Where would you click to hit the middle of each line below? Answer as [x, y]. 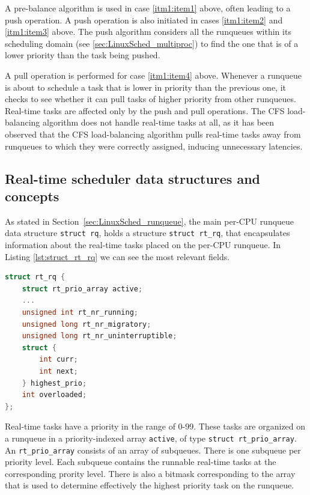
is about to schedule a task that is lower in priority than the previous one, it [145, 87]
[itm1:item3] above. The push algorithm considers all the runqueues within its [148, 32]
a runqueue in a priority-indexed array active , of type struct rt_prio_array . [151, 438]
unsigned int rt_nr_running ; [80, 312]
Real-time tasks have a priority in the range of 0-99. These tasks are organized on [155, 426]
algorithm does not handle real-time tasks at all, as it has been [159, 122]
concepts [32, 196]
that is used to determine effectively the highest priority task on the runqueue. [150, 485]
